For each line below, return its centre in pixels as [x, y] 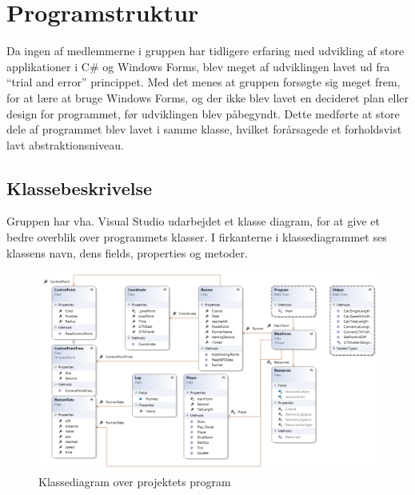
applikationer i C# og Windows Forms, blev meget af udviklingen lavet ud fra [198, 66]
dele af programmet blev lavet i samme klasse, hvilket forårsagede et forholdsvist [204, 129]
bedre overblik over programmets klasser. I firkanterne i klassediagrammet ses [197, 237]
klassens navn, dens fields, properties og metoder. [127, 252]
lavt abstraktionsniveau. [65, 144]
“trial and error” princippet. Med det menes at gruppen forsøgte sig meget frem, [204, 82]
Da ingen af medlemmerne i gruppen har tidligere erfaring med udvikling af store [206, 51]
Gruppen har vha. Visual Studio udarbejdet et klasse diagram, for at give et [193, 221]
